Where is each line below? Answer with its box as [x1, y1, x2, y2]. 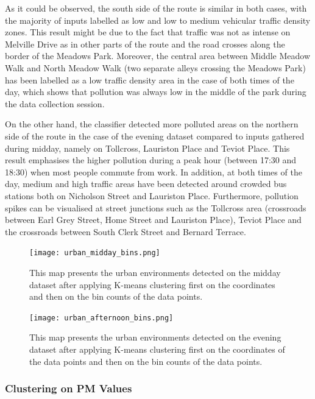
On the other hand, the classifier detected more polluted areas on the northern [5, 118, 299, 130]
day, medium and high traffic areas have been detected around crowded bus [5, 177, 287, 190]
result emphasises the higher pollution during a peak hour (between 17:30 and [5, 154, 297, 166]
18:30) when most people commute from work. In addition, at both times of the [5, 165, 302, 178]
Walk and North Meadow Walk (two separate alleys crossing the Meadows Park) [5, 61, 306, 74]
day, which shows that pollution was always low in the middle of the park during [5, 85, 306, 98]
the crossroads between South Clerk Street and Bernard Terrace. [5, 225, 246, 238]
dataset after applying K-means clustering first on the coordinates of [29, 342, 285, 355]
